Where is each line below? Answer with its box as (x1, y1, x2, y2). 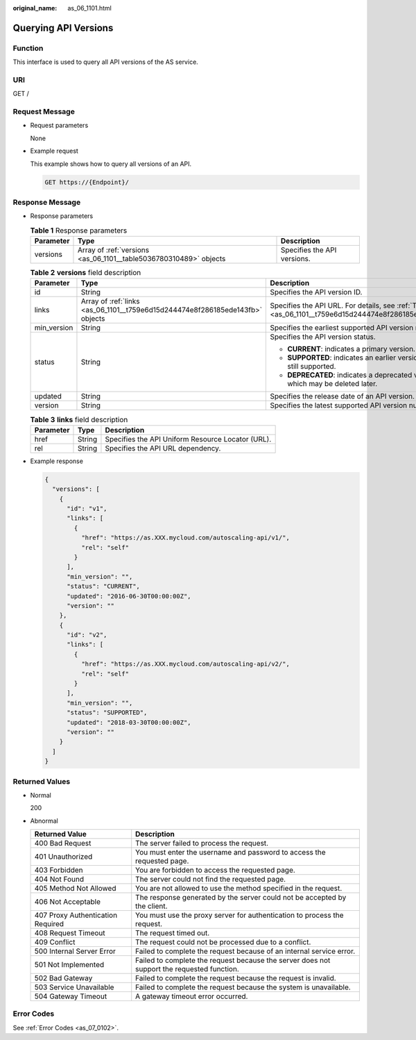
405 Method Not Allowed (34, 884, 116, 894)
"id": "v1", (67, 505, 107, 512)
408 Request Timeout (34, 928, 105, 938)
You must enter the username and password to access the (135, 848, 326, 857)
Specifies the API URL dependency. (105, 443, 221, 453)
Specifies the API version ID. (270, 287, 363, 297)
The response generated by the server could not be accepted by (135, 893, 347, 903)
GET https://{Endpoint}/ (44, 178, 130, 186)
